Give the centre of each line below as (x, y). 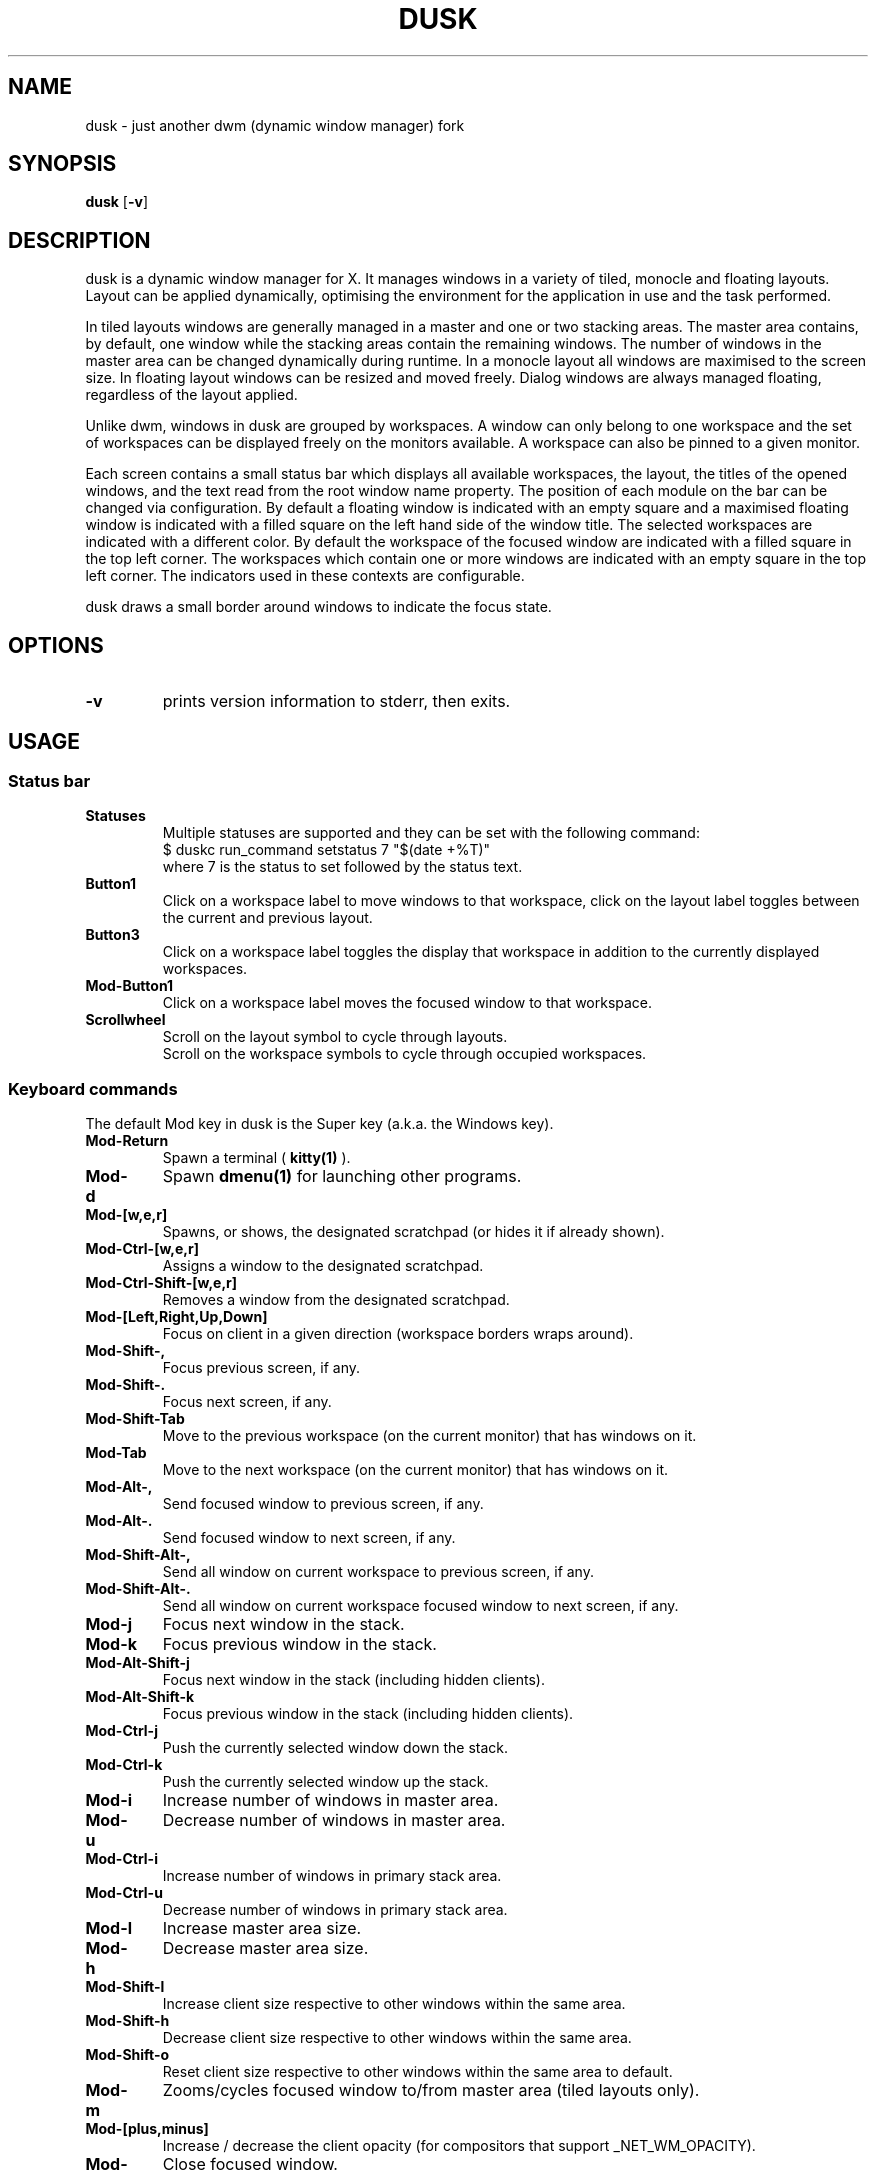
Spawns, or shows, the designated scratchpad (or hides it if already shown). (413, 1232)
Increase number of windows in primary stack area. (332, 1876)
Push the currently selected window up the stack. (325, 1782)
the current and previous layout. (267, 918)
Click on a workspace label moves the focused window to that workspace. (407, 1003)
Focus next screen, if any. (247, 1402)
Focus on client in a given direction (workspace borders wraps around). (398, 1334)
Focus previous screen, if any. (261, 1368)
